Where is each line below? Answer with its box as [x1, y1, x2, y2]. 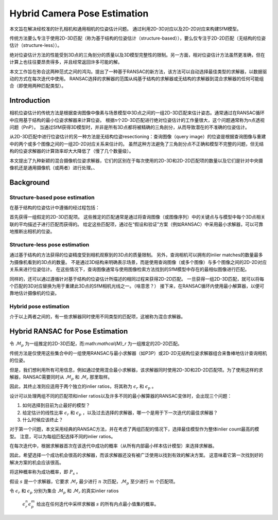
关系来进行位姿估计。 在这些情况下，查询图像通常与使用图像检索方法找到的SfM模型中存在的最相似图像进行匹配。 [9, 266, 250, 273]
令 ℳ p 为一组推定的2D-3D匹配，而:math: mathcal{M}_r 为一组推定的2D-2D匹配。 [9, 340, 182, 348]
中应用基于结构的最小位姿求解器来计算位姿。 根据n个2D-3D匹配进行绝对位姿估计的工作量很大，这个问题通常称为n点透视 [9, 117, 265, 123]
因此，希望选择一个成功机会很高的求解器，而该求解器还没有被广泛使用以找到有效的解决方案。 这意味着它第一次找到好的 [9, 452, 264, 458]
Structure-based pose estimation [9, 193, 95, 201]
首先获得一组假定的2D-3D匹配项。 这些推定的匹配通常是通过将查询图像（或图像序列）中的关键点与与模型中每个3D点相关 [9, 214, 266, 220]
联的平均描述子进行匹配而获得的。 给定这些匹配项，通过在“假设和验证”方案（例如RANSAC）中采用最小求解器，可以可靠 [9, 221, 264, 227]
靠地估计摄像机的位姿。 [9, 290, 59, 296]
